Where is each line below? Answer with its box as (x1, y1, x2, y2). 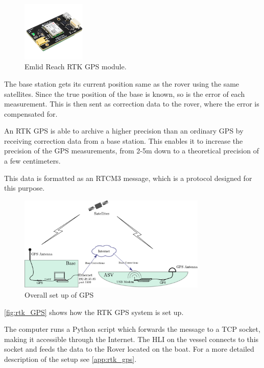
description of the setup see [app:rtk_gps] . (4, 354, 137, 364)
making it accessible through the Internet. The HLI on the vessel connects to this (4, 333, 259, 344)
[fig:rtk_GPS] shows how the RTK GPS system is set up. (4, 306, 184, 317)
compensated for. (4, 108, 58, 119)
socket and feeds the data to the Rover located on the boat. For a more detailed (4, 344, 254, 354)
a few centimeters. (4, 155, 61, 166)
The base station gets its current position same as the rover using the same (4, 78, 239, 89)
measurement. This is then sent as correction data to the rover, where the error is (4, 98, 259, 109)
